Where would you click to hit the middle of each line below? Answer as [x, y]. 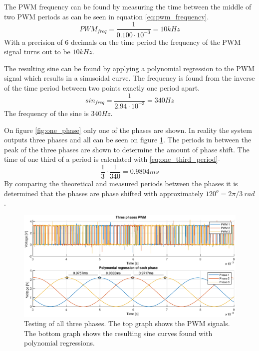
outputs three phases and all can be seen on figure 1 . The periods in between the [128, 140]
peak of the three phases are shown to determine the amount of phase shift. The [127, 149]
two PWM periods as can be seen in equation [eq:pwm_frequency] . [107, 16]
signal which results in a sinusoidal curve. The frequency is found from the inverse [129, 78]
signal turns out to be [37, 52]
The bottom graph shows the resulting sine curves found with [118, 333]
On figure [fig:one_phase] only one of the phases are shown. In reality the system [128, 130]
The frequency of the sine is [46, 113]
